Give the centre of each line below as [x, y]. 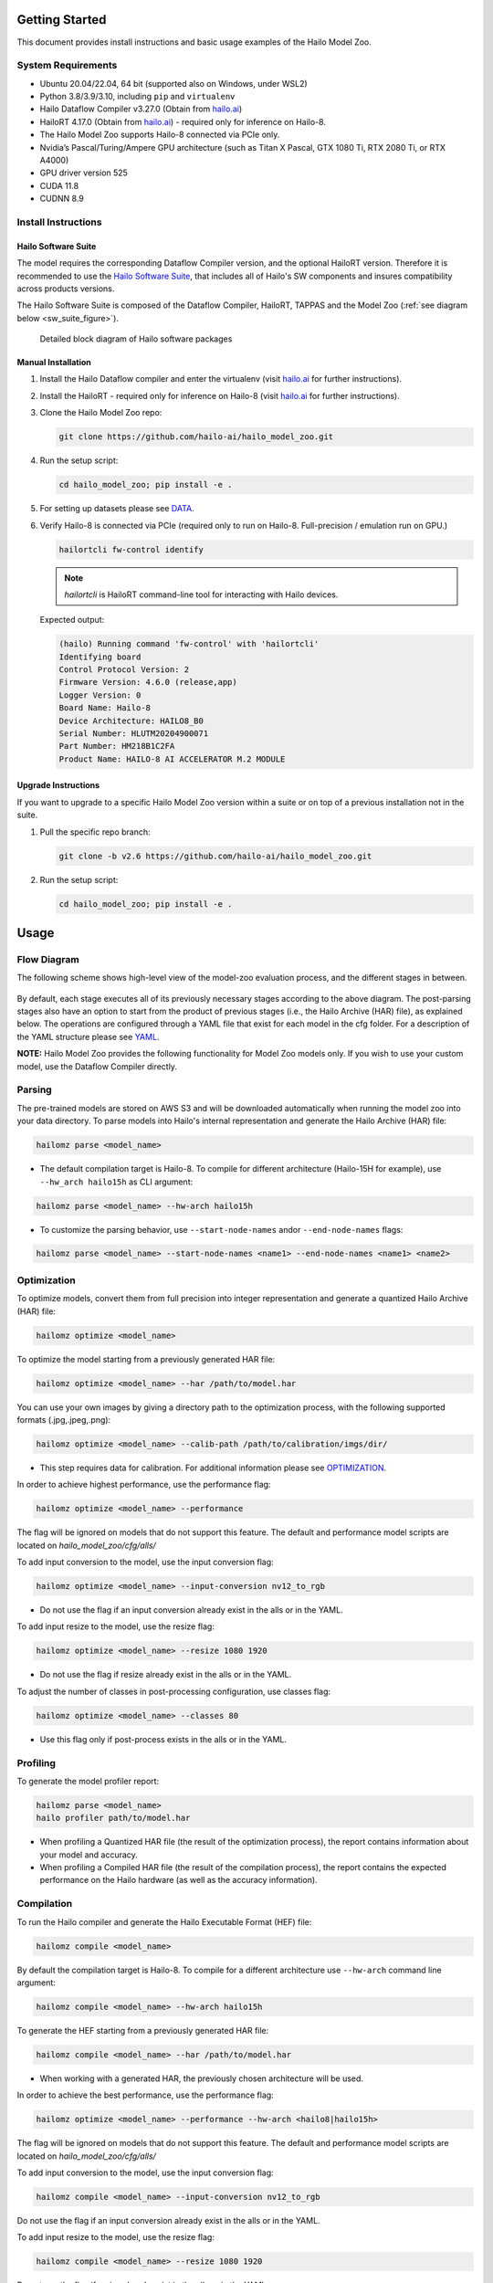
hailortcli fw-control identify [131, 549]
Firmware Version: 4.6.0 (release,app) [148, 682]
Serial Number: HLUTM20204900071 [134, 734]
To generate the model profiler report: [88, 1781]
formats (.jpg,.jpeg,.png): [64, 1419]
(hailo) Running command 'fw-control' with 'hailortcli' [189, 644]
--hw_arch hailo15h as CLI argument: [116, 1182]
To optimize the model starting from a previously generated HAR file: [146, 1359]
